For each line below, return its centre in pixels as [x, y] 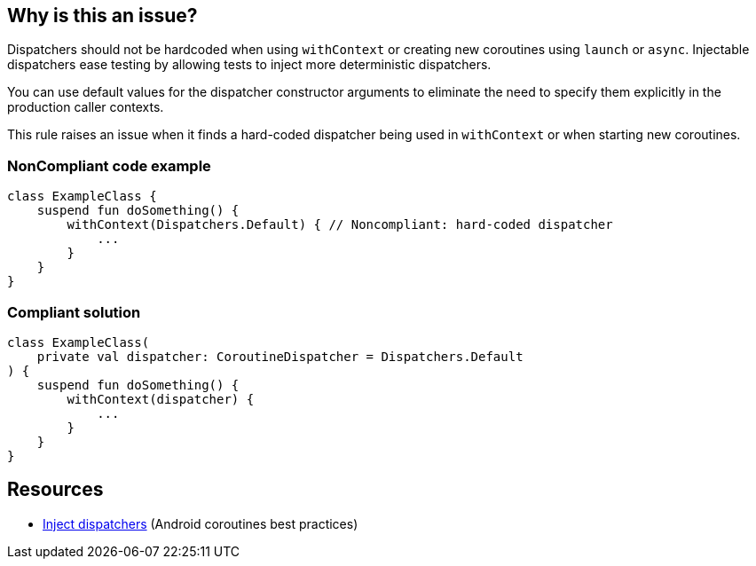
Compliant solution [74, 312]
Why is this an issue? [102, 16]
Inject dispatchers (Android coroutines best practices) [201, 523]
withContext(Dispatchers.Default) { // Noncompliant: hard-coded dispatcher [340, 225]
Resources [55, 490]
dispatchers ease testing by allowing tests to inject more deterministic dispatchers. [249, 65]
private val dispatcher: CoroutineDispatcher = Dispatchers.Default [280, 356]
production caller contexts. [86, 107]
